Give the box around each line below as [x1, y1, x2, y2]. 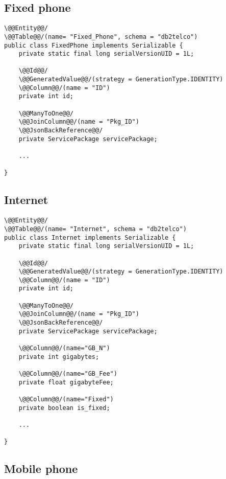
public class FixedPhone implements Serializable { [4, 41, 183, 49]
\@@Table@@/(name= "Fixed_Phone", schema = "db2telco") [4, 33, 198, 40]
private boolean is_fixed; [18, 404, 110, 412]
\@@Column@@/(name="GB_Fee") [18, 370, 117, 378]
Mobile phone [4, 461, 78, 476]
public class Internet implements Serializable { [4, 234, 176, 241]
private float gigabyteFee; [18, 378, 114, 386]
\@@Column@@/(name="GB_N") [18, 345, 110, 352]
